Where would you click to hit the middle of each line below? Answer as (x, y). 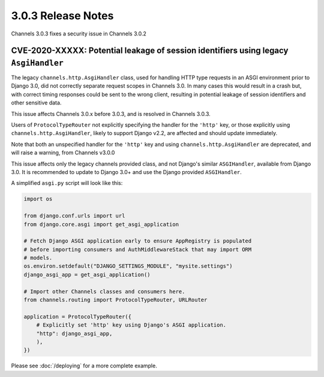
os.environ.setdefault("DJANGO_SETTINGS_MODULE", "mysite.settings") (128, 266)
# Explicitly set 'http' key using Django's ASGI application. (131, 325)
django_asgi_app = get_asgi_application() (87, 274)
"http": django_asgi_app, (74, 333)
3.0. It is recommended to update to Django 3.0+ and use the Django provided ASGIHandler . (127, 172)
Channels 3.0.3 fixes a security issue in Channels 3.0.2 (79, 34)
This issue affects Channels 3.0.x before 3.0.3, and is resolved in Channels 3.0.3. (111, 113)
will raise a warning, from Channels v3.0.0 (63, 152)
